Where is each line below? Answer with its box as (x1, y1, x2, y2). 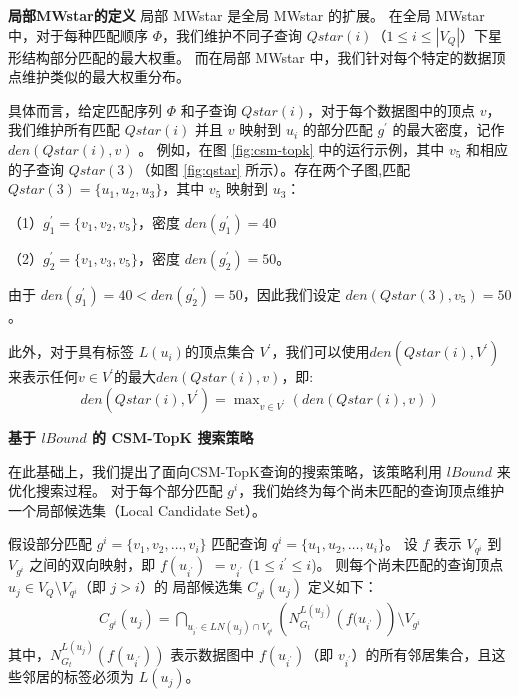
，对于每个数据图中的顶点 (307, 99, 476, 120)
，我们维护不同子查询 (162, 24, 303, 45)
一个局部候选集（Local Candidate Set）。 (8, 499, 267, 520)
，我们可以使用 (271, 341, 370, 362)
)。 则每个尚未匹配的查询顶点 (311, 554, 504, 575)
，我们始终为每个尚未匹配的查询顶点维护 (238, 480, 505, 501)
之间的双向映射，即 (29, 554, 156, 575)
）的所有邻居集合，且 (351, 644, 492, 665)
